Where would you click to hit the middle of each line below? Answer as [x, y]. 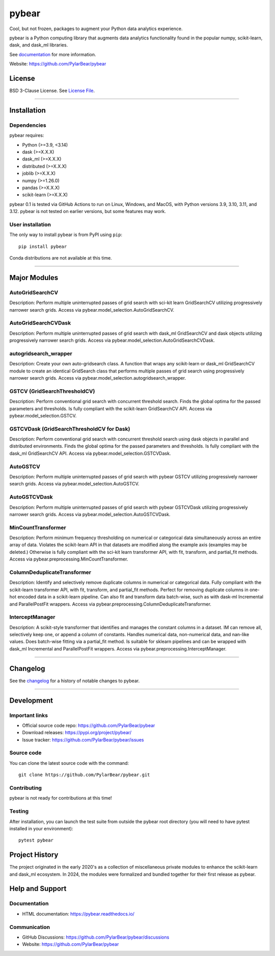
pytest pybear [36, 840]
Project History [34, 855]
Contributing [25, 788]
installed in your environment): [41, 828]
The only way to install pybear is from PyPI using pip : [66, 235]
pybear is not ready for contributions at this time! [61, 798]
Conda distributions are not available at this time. [61, 258]
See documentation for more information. [53, 54]
